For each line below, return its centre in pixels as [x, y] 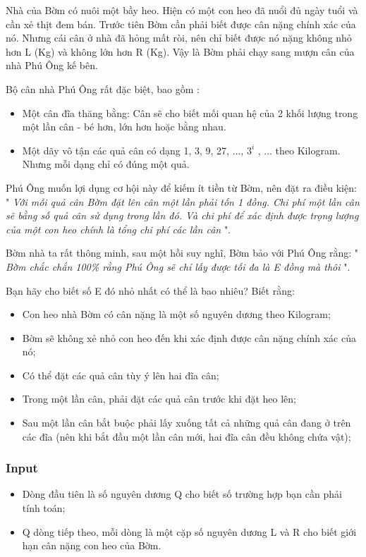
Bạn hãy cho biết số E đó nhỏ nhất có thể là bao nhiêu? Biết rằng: [150, 290]
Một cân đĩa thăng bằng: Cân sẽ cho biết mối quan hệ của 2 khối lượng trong [190, 112]
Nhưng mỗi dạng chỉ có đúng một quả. [106, 164]
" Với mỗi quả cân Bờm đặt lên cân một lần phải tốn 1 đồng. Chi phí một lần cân [183, 201]
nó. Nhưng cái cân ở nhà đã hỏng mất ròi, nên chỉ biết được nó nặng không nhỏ [179, 38]
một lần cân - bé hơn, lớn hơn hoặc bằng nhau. [124, 127]
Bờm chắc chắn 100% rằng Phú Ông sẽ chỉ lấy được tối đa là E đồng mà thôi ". [178, 266]
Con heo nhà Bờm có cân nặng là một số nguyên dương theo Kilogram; [176, 314]
